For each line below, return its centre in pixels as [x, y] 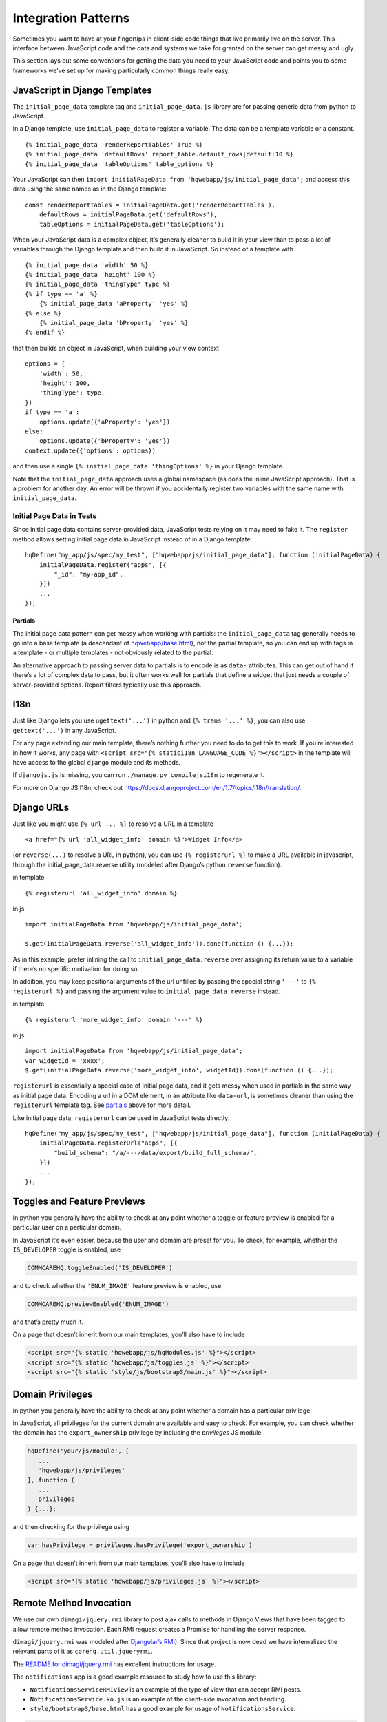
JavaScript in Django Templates [82, 90]
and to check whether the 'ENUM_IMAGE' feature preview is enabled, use [117, 1286]
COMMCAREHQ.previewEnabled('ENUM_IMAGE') [98, 1304]
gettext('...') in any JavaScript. [64, 730]
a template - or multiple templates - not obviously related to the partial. [113, 653]
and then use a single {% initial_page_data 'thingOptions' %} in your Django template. [148, 466]
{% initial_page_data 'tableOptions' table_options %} [119, 164]
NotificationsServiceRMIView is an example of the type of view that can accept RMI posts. [166, 1689]
